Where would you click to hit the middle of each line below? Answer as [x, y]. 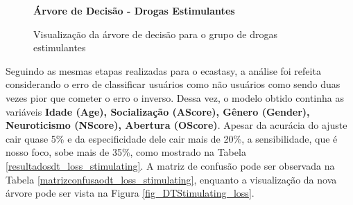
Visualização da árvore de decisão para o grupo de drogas [155, 34]
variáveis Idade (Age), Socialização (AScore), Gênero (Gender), [158, 111]
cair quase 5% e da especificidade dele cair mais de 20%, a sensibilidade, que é [172, 138]
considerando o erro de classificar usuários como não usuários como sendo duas [173, 84]
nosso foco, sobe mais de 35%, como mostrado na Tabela [126, 152]
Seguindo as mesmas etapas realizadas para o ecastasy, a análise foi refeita [163, 70]
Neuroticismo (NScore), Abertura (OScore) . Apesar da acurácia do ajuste [176, 125]
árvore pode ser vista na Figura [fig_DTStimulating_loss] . [130, 193]
